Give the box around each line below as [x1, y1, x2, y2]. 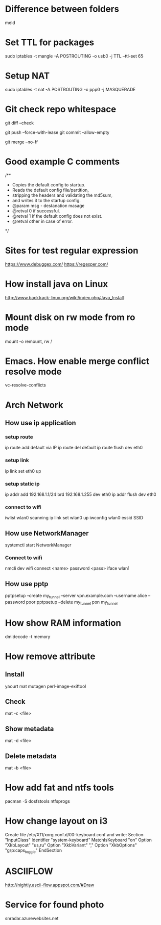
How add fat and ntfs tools [5, 782, 114, 793]
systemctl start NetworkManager [5, 542, 72, 548]
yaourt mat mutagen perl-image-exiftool [5, 683, 86, 689]
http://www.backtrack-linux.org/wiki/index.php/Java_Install [5, 294, 124, 300]
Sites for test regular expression [5, 245, 138, 256]
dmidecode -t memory [5, 634, 50, 640]
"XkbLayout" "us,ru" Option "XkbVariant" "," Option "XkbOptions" [5, 842, 137, 848]
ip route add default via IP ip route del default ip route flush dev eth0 [5, 445, 143, 451]
